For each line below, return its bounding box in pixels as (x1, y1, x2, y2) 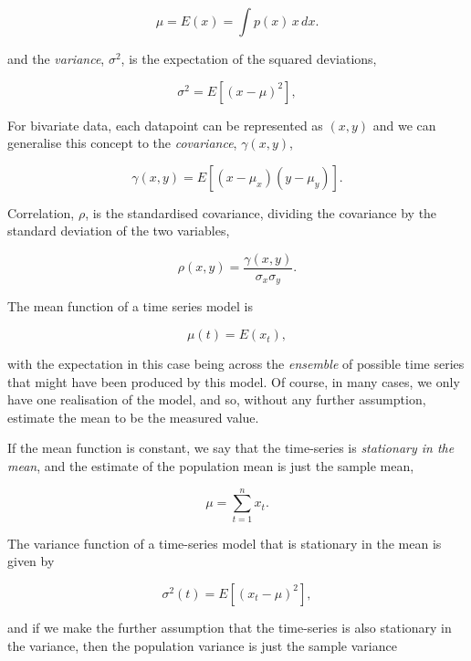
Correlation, (7, 203, 75, 222)
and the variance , (7, 49, 105, 68)
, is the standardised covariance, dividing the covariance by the (85, 203, 437, 222)
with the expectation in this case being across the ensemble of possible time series (7, 354, 465, 373)
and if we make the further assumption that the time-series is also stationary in (7, 617, 452, 636)
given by (7, 551, 55, 571)
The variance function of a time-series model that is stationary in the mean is (7, 533, 442, 552)
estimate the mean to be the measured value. (7, 407, 259, 426)
